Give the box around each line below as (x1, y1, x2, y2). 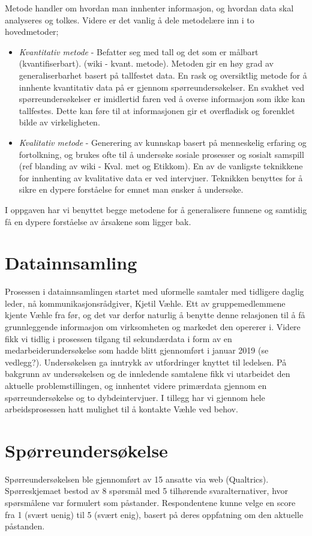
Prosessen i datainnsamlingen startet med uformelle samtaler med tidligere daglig (5, 285, 304, 298)
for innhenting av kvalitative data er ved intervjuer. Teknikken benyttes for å (19, 171, 303, 184)
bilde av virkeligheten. (19, 116, 100, 128)
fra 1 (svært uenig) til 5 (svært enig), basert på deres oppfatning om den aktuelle (5, 508, 304, 520)
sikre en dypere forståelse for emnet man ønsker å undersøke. (19, 183, 244, 196)
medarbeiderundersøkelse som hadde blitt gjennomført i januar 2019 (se (5, 344, 269, 357)
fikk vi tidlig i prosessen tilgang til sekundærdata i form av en (5, 332, 232, 345)
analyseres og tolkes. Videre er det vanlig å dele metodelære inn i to (5, 13, 254, 26)
